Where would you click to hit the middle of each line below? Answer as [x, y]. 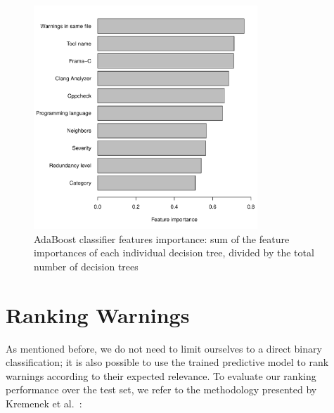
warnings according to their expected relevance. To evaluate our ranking [161, 375]
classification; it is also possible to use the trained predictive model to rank [167, 362]
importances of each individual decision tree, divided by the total [174, 253]
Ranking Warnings [98, 314]
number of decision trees [86, 266]
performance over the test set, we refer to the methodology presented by [161, 389]
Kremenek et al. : [44, 403]
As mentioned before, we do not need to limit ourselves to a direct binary [164, 348]
